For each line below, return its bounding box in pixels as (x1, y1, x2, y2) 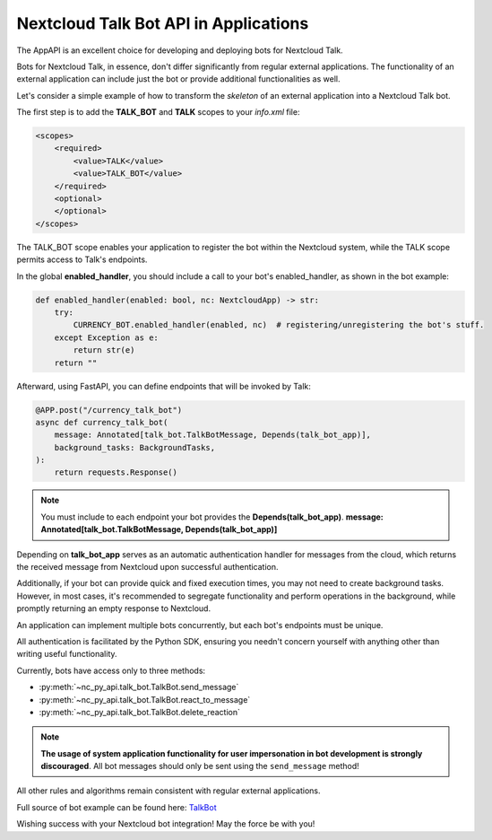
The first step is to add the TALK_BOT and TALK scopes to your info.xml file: (16, 107, 300, 118)
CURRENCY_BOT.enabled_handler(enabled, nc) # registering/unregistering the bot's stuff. (73, 319, 485, 330)
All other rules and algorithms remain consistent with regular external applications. (16, 785, 322, 796)
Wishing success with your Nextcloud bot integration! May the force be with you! (16, 818, 315, 829)
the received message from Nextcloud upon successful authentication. (16, 562, 279, 572)
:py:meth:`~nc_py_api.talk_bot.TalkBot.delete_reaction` (39, 706, 241, 717)
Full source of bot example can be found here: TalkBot (16, 801, 217, 812)
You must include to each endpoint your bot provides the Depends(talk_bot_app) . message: (40, 512, 384, 522)
